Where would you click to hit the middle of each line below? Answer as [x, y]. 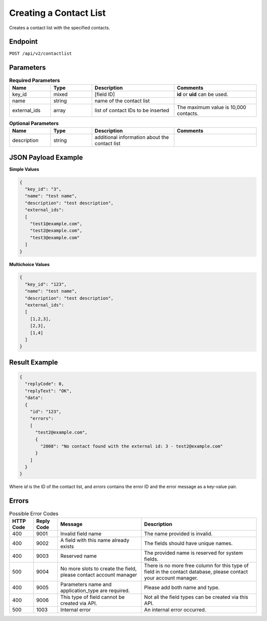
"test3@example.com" [55, 238]
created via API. [79, 603]
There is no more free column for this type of [197, 565]
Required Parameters [35, 80]
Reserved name [78, 556]
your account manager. [171, 577]
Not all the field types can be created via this [196, 597]
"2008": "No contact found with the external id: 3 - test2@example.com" [132, 446]
